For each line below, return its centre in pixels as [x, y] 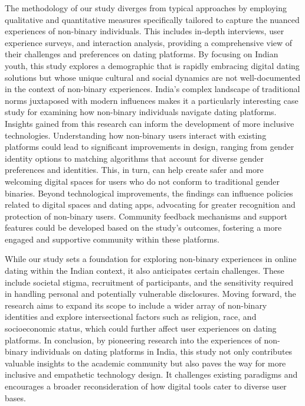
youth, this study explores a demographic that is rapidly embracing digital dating [152, 65]
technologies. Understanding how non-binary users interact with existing [136, 135]
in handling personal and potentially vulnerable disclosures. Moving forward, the [150, 294]
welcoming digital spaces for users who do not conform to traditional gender [142, 181]
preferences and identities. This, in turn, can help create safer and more [134, 170]
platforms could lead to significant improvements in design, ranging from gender [150, 147]
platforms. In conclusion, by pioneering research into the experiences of [133, 340]
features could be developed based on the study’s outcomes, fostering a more [143, 227]
